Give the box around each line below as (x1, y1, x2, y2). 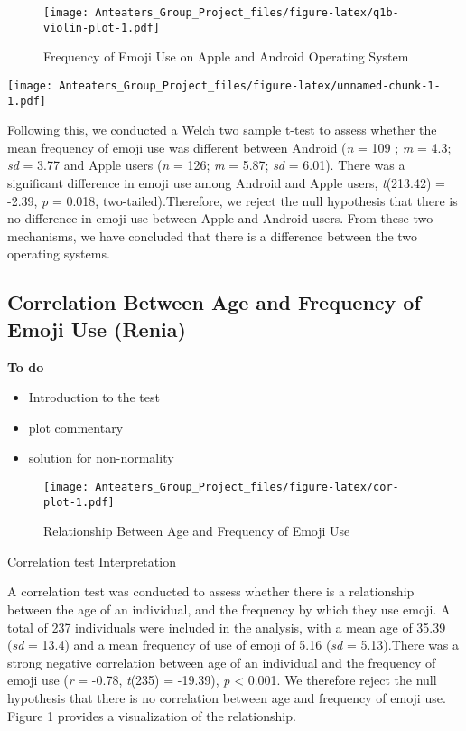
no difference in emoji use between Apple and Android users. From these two (7, 209, 433, 228)
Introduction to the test (28, 388, 160, 407)
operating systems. (7, 244, 110, 263)
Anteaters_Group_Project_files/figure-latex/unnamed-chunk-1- (59, 79, 441, 92)
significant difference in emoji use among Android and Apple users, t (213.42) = (7, 173, 445, 192)
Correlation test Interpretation (7, 551, 176, 570)
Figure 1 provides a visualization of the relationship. (7, 706, 296, 725)
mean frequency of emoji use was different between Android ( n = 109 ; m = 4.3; (7, 137, 452, 156)
